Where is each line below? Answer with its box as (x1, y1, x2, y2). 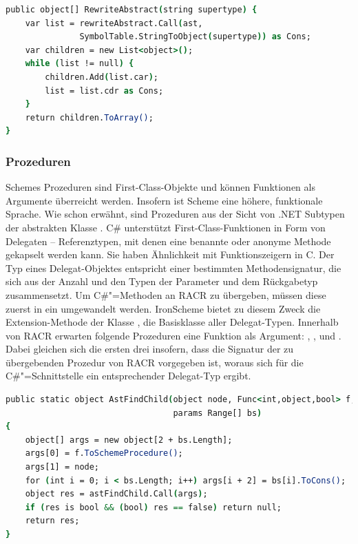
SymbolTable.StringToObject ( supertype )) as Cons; (79, 32, 311, 42)
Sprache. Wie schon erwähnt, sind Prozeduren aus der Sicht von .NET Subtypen (6, 207, 345, 221)
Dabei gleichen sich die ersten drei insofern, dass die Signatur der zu (6, 342, 294, 356)
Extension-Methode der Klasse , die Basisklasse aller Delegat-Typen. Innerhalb (6, 315, 339, 329)
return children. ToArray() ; (25, 112, 154, 123)
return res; (25, 516, 80, 526)
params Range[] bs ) (173, 408, 262, 418)
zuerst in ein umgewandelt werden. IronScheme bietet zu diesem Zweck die (6, 301, 321, 315)
